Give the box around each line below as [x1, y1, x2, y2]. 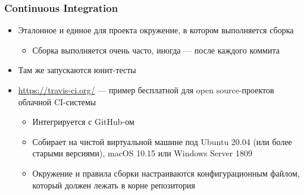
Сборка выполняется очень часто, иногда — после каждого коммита [32, 43, 280, 56]
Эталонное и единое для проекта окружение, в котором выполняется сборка [18, 24, 294, 36]
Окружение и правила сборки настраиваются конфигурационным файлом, [32, 166, 300, 179]
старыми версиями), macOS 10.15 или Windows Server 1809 [32, 147, 252, 159]
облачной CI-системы [18, 95, 96, 108]
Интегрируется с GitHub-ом [32, 115, 134, 128]
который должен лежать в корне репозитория [32, 178, 195, 191]
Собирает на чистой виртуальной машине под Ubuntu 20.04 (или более [32, 135, 292, 147]
